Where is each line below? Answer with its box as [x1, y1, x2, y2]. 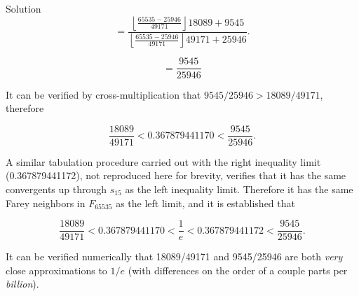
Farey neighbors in [6, 195, 86, 210]
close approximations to [6, 262, 107, 277]
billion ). [6, 276, 39, 291]
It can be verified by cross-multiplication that [6, 87, 201, 101]
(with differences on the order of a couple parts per [128, 262, 348, 277]
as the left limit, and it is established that [116, 195, 295, 210]
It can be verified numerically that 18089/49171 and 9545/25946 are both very [6, 249, 343, 264]
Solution [6, 1, 41, 15]
